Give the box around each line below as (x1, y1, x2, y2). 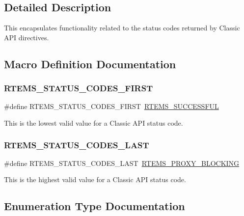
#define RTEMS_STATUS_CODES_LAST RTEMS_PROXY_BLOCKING (4, 158, 240, 168)
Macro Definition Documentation (4, 56, 176, 71)
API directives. (4, 32, 49, 42)
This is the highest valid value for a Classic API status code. (4, 174, 186, 185)
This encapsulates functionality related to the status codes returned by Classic (4, 23, 240, 33)
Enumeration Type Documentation (4, 198, 185, 214)
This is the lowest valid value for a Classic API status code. (4, 117, 183, 128)
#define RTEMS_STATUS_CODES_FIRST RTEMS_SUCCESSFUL (4, 101, 219, 111)
